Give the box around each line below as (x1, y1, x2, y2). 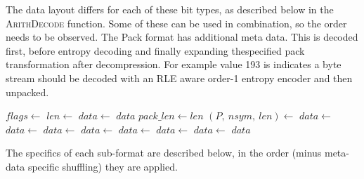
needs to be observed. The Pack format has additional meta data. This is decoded (6, 29, 358, 44)
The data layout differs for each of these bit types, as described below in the (6, 2, 334, 16)
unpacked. (6, 84, 49, 99)
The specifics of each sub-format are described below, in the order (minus (6, 145, 322, 160)
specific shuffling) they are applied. (27, 159, 178, 173)
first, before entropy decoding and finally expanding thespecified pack (6, 43, 305, 58)
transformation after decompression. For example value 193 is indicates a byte (6, 57, 342, 72)
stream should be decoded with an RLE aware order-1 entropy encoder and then (6, 70, 353, 85)
